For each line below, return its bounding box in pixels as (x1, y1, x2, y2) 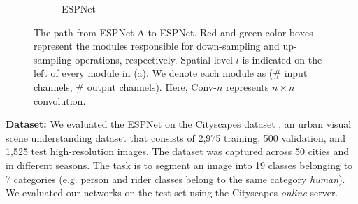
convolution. (34, 93, 86, 108)
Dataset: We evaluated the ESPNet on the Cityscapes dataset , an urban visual (6, 117, 352, 131)
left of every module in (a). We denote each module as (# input (34, 66, 308, 80)
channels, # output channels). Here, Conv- (34, 79, 217, 94)
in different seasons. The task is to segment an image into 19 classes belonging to (6, 157, 353, 172)
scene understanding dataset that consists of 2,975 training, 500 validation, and (6, 130, 345, 145)
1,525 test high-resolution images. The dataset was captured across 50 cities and (6, 144, 350, 159)
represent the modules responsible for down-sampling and (34, 38, 280, 53)
